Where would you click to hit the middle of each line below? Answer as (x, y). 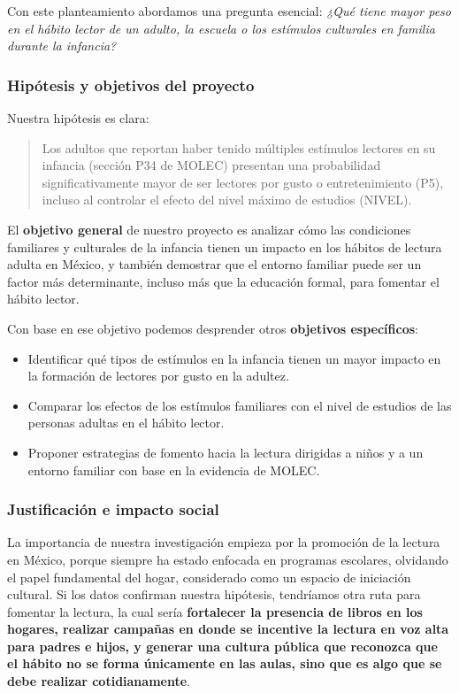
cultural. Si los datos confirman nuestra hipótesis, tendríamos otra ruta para (214, 594)
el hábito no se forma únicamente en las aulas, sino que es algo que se (225, 663)
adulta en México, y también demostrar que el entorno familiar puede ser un (214, 264)
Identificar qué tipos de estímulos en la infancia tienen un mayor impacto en (234, 358)
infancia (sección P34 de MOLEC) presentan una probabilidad (211, 165)
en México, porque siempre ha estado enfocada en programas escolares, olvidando (228, 559)
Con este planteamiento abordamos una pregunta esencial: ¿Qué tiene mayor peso (229, 11)
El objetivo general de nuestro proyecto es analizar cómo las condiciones (209, 229)
